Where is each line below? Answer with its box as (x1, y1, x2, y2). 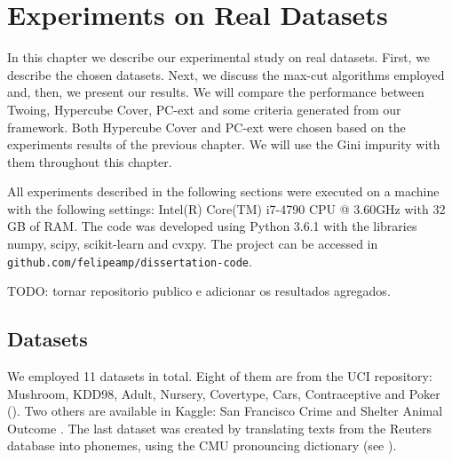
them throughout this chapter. (7, 152, 172, 171)
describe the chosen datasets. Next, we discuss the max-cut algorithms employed (7, 65, 445, 83)
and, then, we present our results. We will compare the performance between (7, 83, 424, 101)
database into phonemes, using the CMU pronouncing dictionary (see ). (7, 436, 397, 455)
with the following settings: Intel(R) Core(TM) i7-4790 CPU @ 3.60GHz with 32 (7, 199, 446, 218)
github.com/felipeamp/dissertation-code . (7, 251, 252, 270)
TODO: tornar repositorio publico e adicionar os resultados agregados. (7, 282, 391, 300)
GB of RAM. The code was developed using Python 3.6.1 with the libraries (7, 217, 417, 235)
